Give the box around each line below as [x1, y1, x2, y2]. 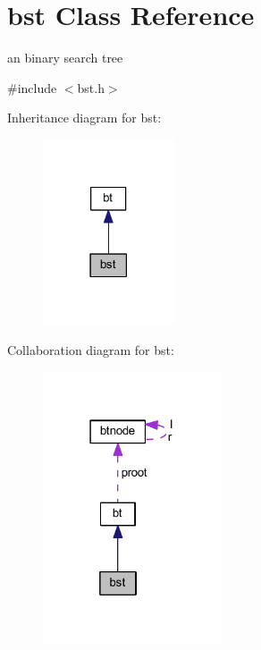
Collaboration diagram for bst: [7, 340, 174, 359]
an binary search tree [7, 48, 123, 67]
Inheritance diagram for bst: [7, 108, 162, 127]
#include [7, 78, 57, 97]
